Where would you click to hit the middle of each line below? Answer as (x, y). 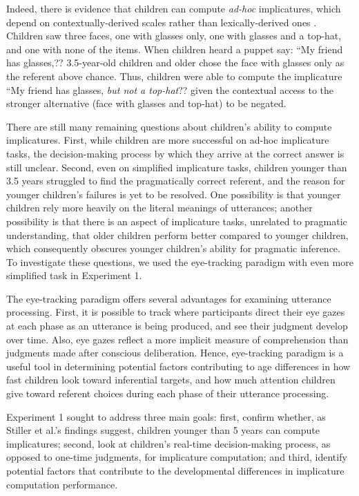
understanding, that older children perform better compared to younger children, (177, 235)
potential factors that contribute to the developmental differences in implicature (175, 470)
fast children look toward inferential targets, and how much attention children (171, 380)
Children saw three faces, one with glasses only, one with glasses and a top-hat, (174, 36)
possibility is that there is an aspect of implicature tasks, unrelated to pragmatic (177, 221)
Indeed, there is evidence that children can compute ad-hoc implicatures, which (174, 8)
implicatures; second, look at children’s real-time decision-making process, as (168, 443)
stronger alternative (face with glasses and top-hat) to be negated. (146, 103)
